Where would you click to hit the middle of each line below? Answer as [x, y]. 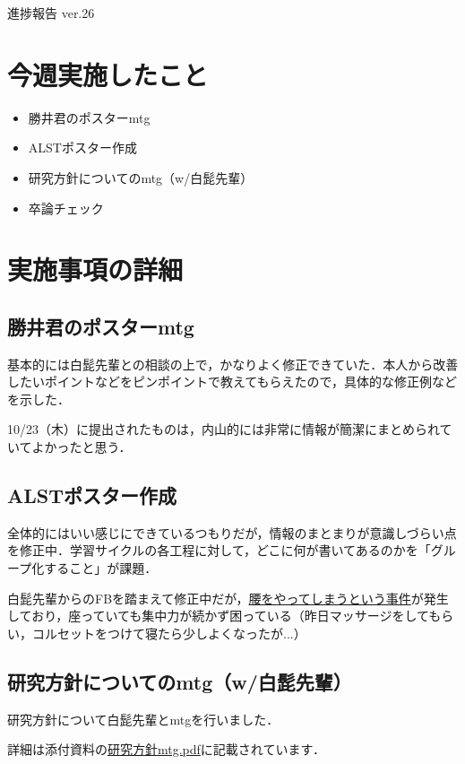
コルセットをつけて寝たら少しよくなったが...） [169, 633]
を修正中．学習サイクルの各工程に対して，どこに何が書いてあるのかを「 [219, 550]
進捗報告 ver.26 [51, 13]
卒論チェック [66, 208]
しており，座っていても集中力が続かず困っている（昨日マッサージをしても [224, 616]
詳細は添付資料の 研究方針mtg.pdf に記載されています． [166, 749]
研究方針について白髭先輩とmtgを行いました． [143, 719]
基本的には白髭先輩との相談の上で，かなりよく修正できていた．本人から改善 [233, 364]
